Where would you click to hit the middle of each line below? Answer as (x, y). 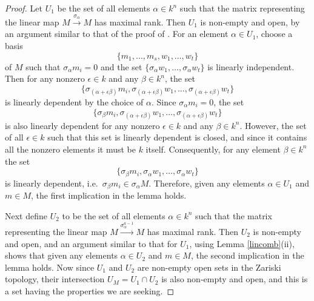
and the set (121, 66)
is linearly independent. (251, 66)
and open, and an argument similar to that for (91, 243)
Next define (26, 215)
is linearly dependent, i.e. (52, 183)
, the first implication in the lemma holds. (109, 195)
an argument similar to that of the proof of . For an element (117, 34)
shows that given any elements (62, 255)
